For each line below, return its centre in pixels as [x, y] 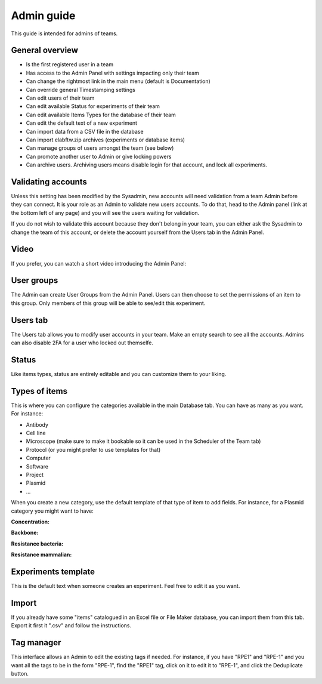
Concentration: [30, 522]
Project [35, 475]
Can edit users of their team [60, 98]
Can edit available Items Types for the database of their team [101, 115]
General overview [45, 50]
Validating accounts [49, 182]
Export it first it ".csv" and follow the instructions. [71, 626]
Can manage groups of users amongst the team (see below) [100, 148]
